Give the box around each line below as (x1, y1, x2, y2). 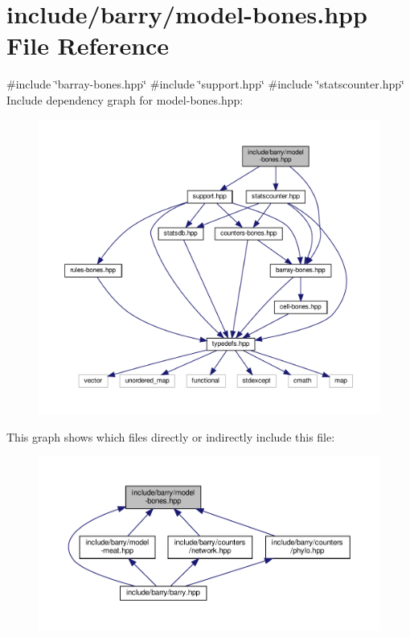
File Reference (6, 29, 170, 62)
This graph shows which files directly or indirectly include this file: (6, 428, 335, 445)
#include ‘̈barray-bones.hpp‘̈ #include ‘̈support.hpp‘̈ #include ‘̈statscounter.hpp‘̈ (6, 76, 404, 92)
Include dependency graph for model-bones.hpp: (6, 91, 244, 108)
